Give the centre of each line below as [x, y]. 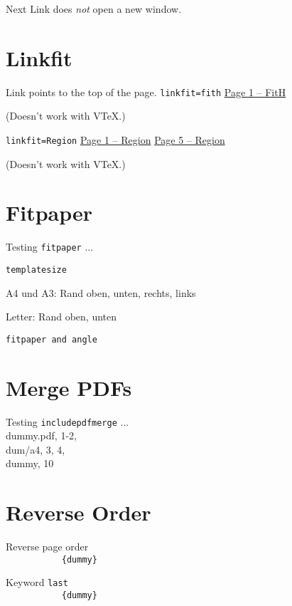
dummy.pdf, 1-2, [41, 435]
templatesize [36, 270]
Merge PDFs [69, 387]
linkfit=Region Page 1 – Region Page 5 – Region [115, 139]
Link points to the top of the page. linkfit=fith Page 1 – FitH [146, 92]
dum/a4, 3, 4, [36, 449]
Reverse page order [47, 547]
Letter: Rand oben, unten [61, 317]
